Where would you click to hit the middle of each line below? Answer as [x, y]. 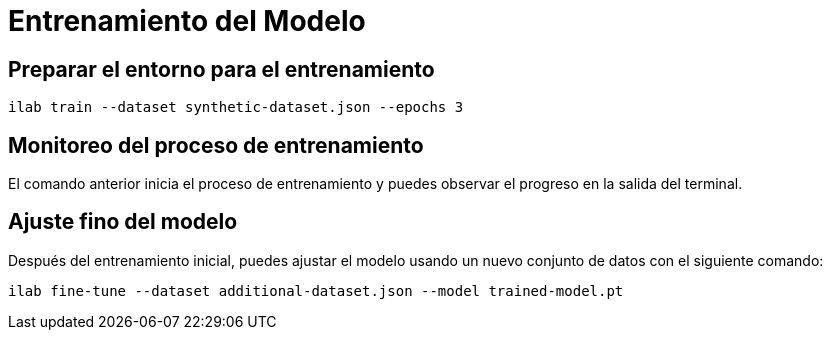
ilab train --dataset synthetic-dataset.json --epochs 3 [236, 107]
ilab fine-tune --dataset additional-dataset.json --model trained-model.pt [316, 290]
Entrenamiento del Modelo [187, 21]
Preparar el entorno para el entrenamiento [221, 69]
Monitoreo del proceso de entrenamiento [216, 145]
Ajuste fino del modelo [123, 222]
